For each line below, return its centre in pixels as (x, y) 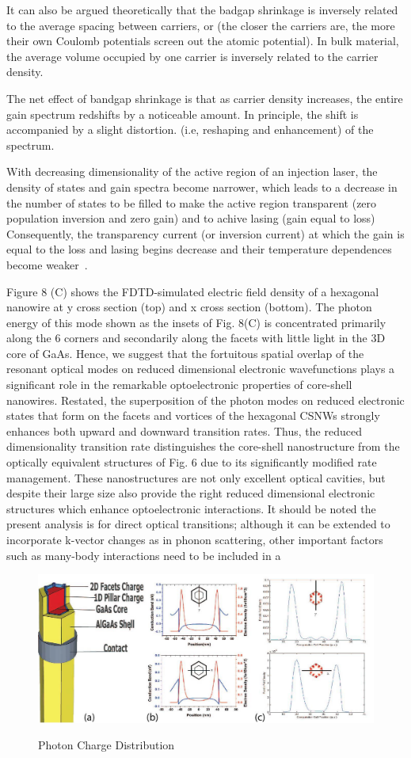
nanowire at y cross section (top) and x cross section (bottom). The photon (189, 307)
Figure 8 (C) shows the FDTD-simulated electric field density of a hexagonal (193, 291)
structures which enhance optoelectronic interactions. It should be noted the (191, 508)
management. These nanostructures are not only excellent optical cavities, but (196, 477)
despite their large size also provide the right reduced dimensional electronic (191, 493)
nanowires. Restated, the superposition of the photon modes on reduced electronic (205, 400)
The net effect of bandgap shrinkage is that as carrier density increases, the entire (205, 98)
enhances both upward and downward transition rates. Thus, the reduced (184, 430)
